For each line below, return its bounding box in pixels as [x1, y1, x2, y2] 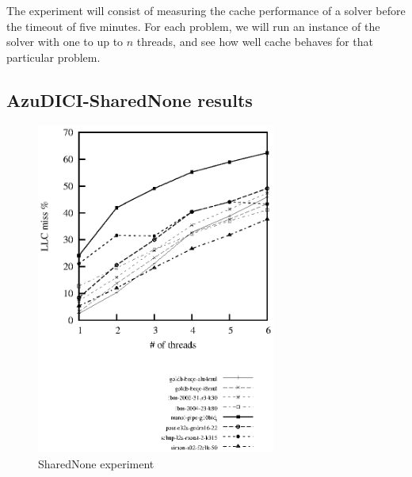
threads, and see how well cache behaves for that [136, 33, 374, 50]
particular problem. [6, 48, 101, 65]
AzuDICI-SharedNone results [6, 87, 253, 112]
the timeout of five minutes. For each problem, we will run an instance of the [6, 17, 380, 34]
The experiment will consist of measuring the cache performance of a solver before [6, 2, 406, 18]
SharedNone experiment [38, 455, 154, 471]
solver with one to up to [6, 33, 124, 50]
